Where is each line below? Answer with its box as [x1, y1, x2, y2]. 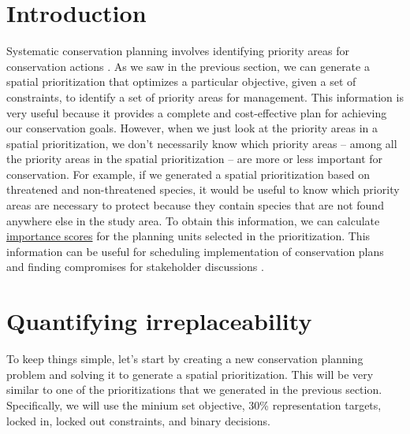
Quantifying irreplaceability [6, 305, 312, 337]
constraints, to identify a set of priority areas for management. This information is [6, 88, 404, 105]
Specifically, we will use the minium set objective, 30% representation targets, [6, 396, 382, 413]
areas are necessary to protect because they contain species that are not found [6, 197, 384, 213]
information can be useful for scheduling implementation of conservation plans [6, 243, 384, 259]
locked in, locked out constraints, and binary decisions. [6, 412, 270, 428]
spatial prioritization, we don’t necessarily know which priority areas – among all [6, 135, 397, 151]
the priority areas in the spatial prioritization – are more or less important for [6, 150, 383, 167]
